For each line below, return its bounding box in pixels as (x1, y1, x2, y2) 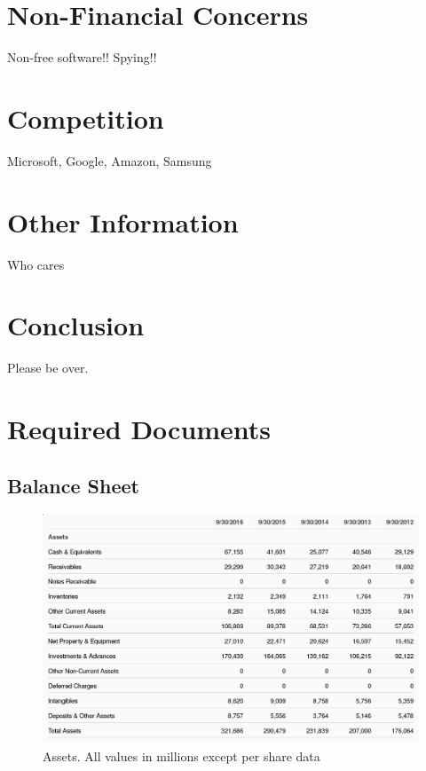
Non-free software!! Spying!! (7, 48, 157, 67)
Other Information (7, 203, 239, 240)
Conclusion (7, 307, 145, 343)
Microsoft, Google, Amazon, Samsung (7, 151, 212, 169)
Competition (7, 99, 164, 136)
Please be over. (7, 358, 89, 377)
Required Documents (7, 411, 272, 447)
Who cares (7, 255, 65, 273)
